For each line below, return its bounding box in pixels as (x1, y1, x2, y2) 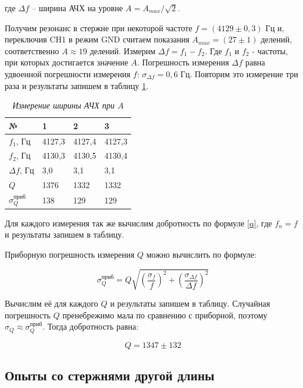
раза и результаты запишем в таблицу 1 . (5, 79, 149, 91)
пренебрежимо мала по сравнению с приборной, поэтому (62, 308, 268, 321)
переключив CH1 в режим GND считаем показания (5, 33, 189, 45)
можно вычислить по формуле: (146, 248, 257, 261)
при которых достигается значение (5, 56, 128, 68)
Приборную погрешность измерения (5, 248, 135, 261)
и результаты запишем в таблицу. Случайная (110, 297, 270, 310)
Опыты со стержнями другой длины (5, 366, 215, 384)
